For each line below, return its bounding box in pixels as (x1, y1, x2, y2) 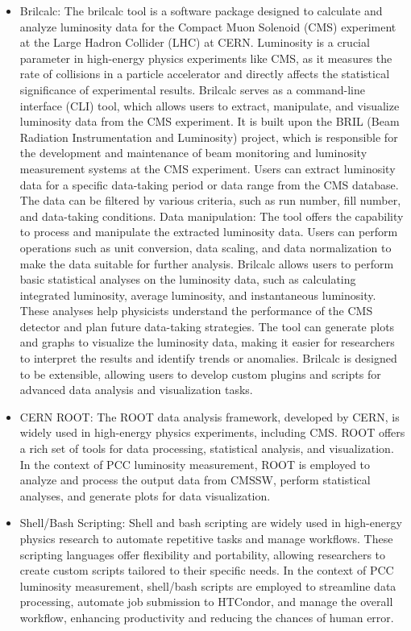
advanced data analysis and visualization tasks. (19, 381, 253, 398)
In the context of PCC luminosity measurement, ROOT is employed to (19, 455, 371, 472)
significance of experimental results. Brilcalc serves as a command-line (19, 81, 365, 98)
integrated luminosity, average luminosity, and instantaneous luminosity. (19, 286, 376, 303)
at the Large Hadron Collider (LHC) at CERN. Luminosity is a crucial (19, 34, 370, 51)
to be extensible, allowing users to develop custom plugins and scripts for (19, 365, 381, 382)
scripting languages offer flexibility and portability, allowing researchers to (19, 546, 386, 563)
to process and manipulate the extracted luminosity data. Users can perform (19, 223, 398, 240)
